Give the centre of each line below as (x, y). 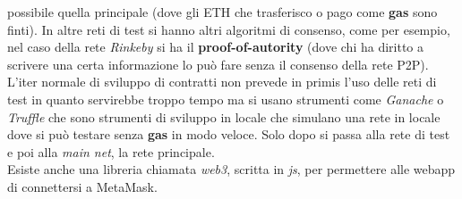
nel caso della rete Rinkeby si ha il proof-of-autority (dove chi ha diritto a (216, 47)
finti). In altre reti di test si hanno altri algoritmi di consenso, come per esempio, (229, 29)
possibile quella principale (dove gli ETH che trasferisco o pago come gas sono (222, 12)
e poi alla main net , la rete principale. (111, 151)
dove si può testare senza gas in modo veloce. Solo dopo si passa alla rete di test (229, 134)
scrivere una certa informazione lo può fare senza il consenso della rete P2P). (218, 64)
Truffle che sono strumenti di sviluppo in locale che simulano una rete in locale (224, 116)
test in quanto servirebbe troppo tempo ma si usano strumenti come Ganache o (226, 99)
